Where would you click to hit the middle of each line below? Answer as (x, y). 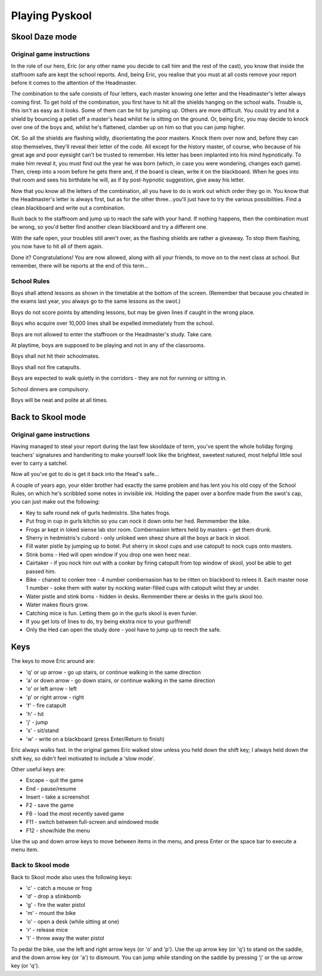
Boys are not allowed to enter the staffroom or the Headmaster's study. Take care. (112, 334)
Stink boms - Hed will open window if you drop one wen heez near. (108, 554)
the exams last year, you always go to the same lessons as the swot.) (96, 301)
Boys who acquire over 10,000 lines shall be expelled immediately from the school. (112, 323)
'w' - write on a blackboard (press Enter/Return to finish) (95, 739)
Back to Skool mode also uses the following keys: (72, 877)
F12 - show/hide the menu (58, 830)
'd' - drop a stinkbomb (53, 897)
